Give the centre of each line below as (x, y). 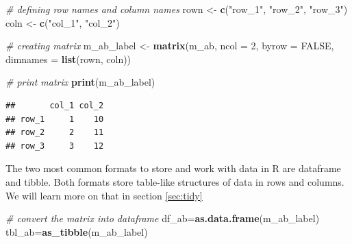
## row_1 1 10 (55, 119)
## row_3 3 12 (55, 146)
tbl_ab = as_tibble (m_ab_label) (77, 231)
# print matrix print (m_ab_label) (80, 82)
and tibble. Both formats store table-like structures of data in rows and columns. (175, 181)
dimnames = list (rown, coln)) (68, 59)
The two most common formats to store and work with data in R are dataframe (173, 168)
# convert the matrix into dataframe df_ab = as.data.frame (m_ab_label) (163, 218)
